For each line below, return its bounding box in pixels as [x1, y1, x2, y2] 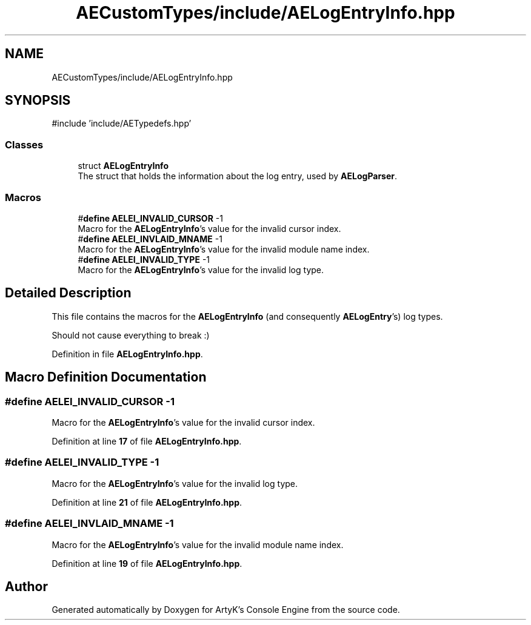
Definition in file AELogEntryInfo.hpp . [52, 348, 203, 359]
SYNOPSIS [5, 93, 71, 108]
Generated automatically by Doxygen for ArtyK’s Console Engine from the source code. [52, 604, 400, 615]
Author [5, 578, 48, 594]
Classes [5, 138, 44, 151]
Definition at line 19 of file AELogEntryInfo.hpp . [52, 558, 242, 569]
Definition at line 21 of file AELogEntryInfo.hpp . [52, 497, 242, 508]
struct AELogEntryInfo [78, 160, 169, 171]
